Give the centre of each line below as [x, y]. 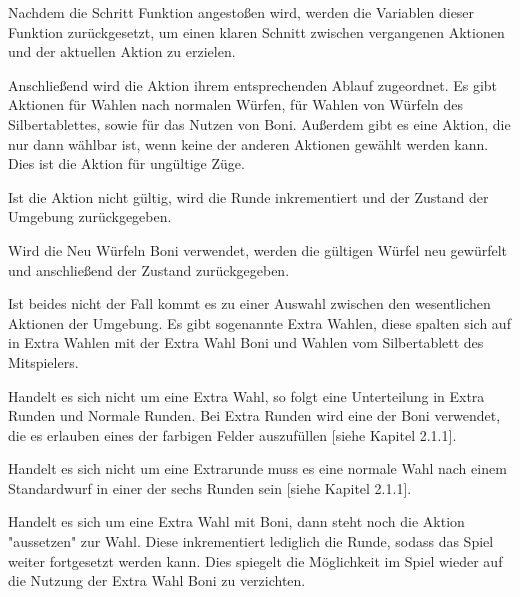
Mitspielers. [43, 361]
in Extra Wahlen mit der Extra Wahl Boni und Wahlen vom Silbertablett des [246, 342]
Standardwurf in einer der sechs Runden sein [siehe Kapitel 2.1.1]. [210, 487]
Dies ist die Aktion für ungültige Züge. [126, 163]
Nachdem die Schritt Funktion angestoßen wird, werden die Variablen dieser [241, 12]
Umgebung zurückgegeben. [90, 216]
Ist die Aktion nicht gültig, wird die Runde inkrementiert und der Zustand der [248, 196]
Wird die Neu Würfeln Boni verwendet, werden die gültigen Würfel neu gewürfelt [258, 249]
